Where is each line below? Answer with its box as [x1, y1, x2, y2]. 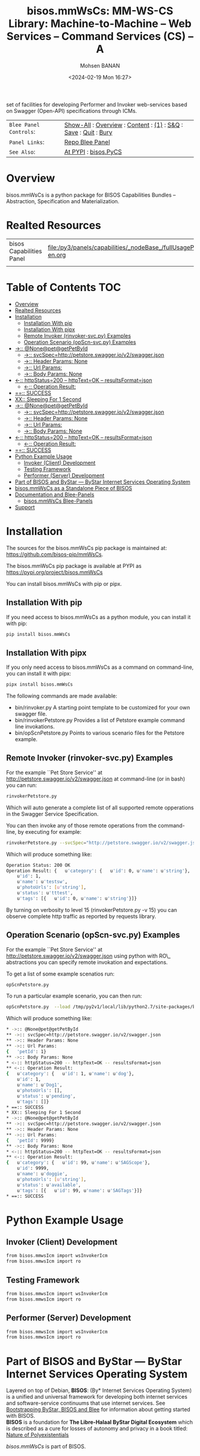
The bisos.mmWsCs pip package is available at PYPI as [6, 562, 142, 569]
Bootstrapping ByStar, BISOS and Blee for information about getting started [6, 1406, 190, 1413]
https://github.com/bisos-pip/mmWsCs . [6, 550, 104, 558]
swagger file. [14, 710, 48, 718]
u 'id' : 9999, [17, 1166, 49, 1171]
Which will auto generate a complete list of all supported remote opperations [6, 804, 194, 811]
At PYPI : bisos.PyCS [64, 148, 122, 156]
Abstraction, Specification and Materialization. [6, 197, 120, 204]
